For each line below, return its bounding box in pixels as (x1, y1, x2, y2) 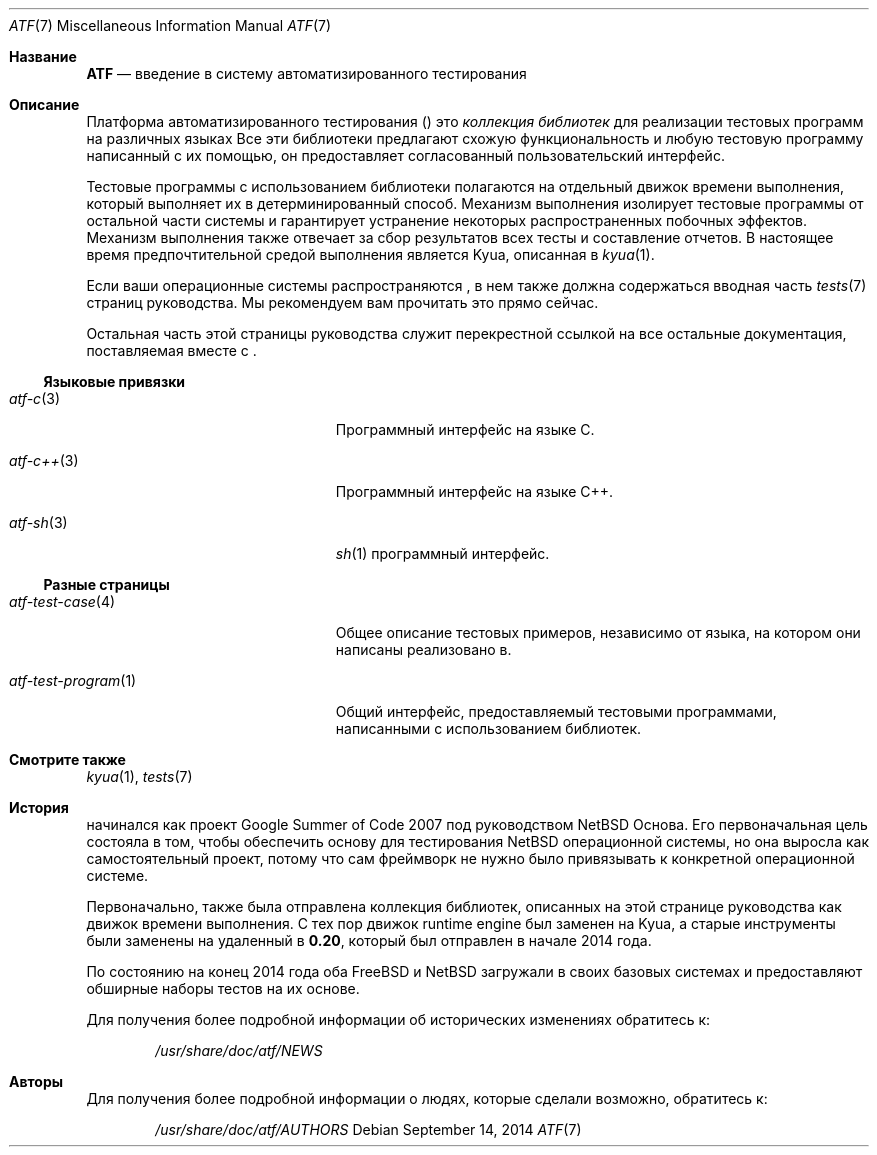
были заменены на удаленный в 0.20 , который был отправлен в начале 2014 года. (86, 932, 652, 949)
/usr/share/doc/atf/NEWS (155, 1042, 323, 1059)
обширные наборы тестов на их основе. (86, 980, 360, 997)
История (9, 799, 69, 816)
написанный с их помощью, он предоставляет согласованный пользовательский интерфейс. (86, 147, 725, 164)
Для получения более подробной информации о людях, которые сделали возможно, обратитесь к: (86, 1090, 768, 1107)
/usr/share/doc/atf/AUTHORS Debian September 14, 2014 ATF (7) (155, 1121, 582, 1138)
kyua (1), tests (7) (86, 768, 193, 785)
